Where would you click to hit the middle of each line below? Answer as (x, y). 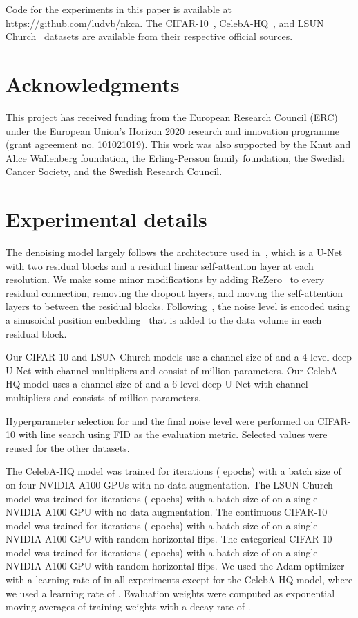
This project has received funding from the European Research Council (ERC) (172, 117)
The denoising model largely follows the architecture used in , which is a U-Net (174, 252)
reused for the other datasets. (68, 447)
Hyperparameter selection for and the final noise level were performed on (160, 420)
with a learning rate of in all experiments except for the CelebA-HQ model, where (179, 580)
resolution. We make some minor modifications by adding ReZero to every (165, 279)
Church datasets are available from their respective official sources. (149, 36)
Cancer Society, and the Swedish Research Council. (114, 171)
